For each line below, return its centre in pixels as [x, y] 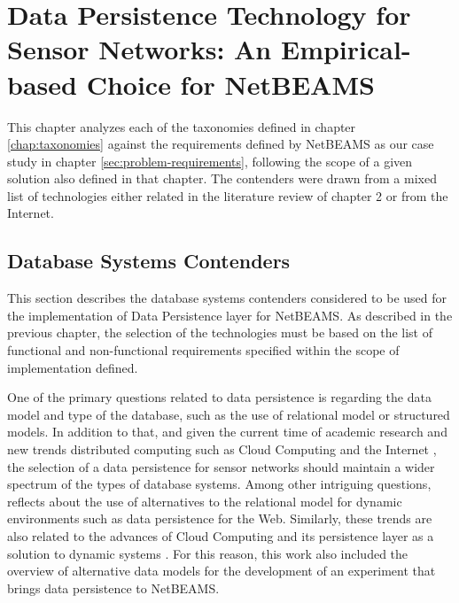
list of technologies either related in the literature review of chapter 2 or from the [228, 195]
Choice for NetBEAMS [230, 84]
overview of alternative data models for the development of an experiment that [222, 571]
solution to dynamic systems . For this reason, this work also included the [208, 553]
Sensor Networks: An [140, 49]
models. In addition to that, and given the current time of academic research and [227, 432]
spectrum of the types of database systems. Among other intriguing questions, [219, 484]
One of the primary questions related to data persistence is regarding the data [219, 397]
